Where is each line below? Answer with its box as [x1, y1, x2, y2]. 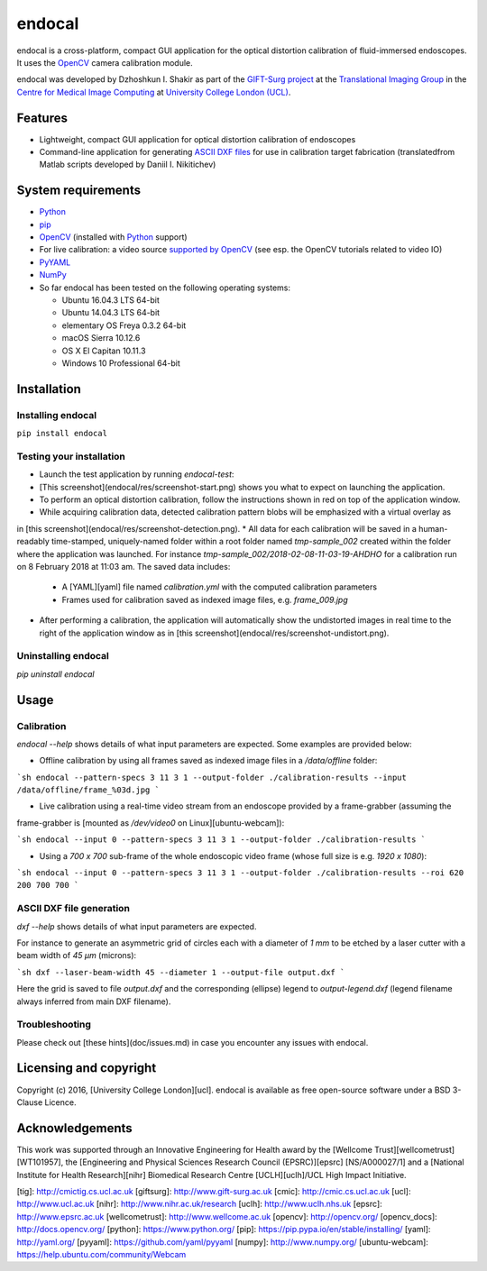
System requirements [16, 183, 142, 198]
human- [418, 523, 448, 534]
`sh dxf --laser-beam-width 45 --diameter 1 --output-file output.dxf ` [16, 967, 345, 977]
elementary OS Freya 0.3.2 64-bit [61, 320, 187, 331]
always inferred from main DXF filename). [16, 996, 171, 1007]
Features [16, 110, 68, 125]
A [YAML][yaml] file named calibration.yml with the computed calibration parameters [61, 581, 378, 592]
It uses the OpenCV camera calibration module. [16, 57, 193, 68]
